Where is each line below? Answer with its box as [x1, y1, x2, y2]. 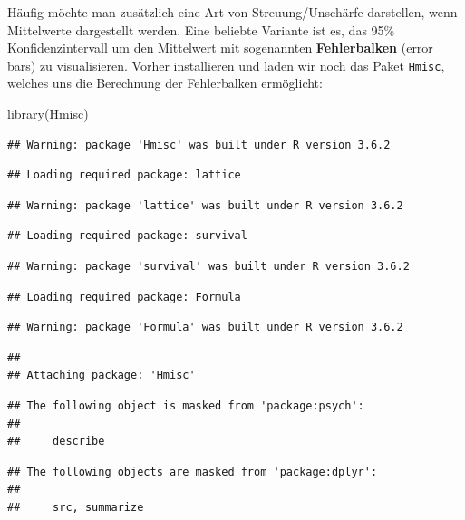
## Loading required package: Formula [7, 290, 241, 303]
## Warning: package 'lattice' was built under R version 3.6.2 [7, 198, 403, 212]
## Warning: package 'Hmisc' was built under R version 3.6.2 [7, 138, 391, 151]
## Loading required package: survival [7, 229, 247, 243]
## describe [7, 435, 105, 448]
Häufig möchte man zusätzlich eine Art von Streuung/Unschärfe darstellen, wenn [7, 3, 458, 21]
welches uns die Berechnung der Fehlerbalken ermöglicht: [7, 73, 323, 92]
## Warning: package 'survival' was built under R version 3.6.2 [7, 260, 410, 273]
